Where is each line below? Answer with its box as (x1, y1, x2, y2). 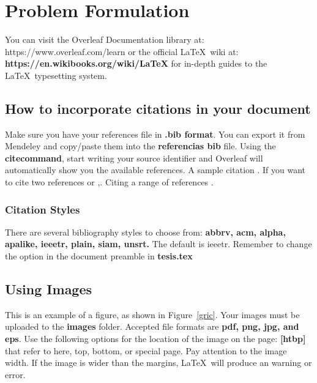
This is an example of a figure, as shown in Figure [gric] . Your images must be (5, 308, 300, 321)
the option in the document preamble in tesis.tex (5, 250, 193, 262)
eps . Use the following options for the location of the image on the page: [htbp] (5, 332, 306, 345)
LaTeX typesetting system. (5, 69, 107, 81)
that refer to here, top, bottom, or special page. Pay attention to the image (5, 344, 287, 357)
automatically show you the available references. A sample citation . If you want (5, 163, 306, 176)
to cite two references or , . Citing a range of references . (5, 176, 214, 188)
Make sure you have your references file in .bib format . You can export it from (5, 127, 305, 140)
